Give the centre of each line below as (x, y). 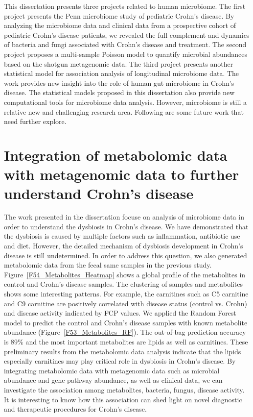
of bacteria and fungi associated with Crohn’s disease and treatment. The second (125, 44)
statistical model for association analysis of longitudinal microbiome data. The (122, 73)
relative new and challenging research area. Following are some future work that (124, 111)
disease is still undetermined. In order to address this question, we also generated (126, 255)
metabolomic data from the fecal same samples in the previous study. (108, 265)
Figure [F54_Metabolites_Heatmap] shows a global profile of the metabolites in (125, 274)
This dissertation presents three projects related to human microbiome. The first (125, 6)
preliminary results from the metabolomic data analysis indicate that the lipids (123, 351)
